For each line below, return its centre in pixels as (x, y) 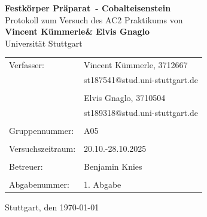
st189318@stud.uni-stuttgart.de (141, 112)
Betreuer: (26, 166)
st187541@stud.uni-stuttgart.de (141, 79)
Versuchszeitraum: (42, 149)
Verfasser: (27, 65)
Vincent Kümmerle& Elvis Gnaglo (77, 31)
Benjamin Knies (113, 166)
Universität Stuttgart (44, 43)
